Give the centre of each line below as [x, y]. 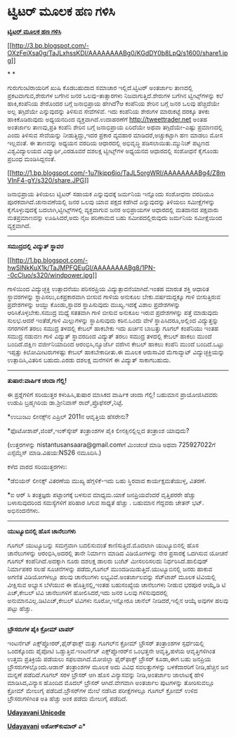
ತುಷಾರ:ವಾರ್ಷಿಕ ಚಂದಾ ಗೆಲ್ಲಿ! [37, 380]
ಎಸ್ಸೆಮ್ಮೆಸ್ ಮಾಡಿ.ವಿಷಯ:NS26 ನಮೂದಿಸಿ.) [54, 452]
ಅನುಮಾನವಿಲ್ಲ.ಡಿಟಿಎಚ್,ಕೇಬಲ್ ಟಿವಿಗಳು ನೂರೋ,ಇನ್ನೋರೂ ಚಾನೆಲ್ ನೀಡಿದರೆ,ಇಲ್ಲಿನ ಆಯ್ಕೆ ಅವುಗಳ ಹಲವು [118, 600]
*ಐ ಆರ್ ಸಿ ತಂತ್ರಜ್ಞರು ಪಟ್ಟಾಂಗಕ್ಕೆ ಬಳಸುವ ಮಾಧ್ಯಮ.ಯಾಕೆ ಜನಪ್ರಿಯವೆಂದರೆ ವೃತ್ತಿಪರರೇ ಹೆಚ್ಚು [101, 495]
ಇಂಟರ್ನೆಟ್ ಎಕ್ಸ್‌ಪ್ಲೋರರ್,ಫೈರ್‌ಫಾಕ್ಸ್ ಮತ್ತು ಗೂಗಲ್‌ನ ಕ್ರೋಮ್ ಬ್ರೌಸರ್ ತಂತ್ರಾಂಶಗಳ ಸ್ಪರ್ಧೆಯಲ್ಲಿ [106, 643]
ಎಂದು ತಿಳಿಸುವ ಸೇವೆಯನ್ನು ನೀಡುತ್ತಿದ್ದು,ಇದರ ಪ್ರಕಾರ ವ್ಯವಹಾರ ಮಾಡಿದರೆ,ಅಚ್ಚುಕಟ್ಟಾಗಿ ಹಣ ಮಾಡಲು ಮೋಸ [115, 135]
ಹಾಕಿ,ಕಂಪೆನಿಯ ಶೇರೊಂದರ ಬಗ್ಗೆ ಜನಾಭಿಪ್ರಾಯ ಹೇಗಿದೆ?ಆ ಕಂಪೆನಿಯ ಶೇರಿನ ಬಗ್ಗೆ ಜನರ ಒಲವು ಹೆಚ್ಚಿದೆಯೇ [113, 103]
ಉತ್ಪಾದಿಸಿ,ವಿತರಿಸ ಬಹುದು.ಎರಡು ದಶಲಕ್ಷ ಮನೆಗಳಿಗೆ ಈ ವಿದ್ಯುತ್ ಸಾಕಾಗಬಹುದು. [89, 360]
